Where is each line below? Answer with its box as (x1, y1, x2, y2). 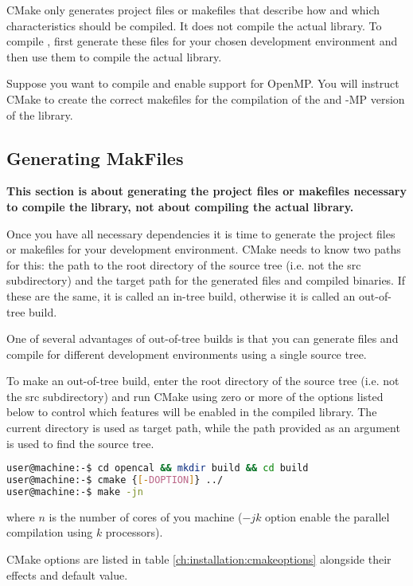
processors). (105, 524, 163, 541)
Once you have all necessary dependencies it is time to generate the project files (6, 225, 395, 242)
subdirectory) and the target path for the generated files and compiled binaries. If (6, 272, 406, 289)
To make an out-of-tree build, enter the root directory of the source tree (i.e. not (6, 372, 399, 389)
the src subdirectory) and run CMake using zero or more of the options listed (6, 387, 384, 404)
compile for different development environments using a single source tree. (6, 345, 367, 362)
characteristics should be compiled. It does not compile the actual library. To (6, 17, 382, 33)
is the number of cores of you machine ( (49, 508, 243, 525)
